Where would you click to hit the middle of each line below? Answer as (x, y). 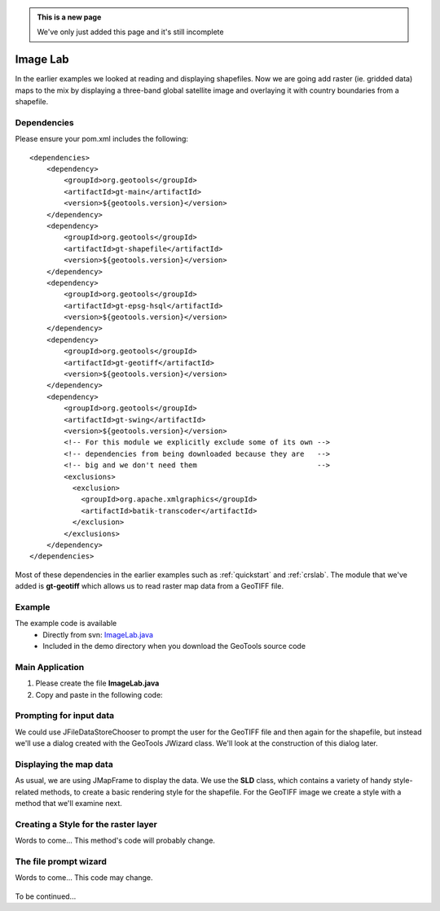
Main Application (50, 667)
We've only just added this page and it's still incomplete (130, 32)
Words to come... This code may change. (84, 878)
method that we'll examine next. (68, 803)
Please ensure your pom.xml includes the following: (102, 139)
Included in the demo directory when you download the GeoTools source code (174, 646)
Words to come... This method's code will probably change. (115, 841)
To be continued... (46, 896)
